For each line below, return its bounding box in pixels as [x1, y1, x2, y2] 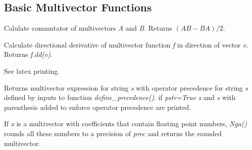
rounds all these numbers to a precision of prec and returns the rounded [4, 128, 222, 138]
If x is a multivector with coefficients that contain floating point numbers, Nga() [4, 118, 247, 129]
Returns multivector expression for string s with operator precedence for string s [4, 82, 248, 93]
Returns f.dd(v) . [4, 49, 52, 59]
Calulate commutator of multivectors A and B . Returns [4, 23, 173, 33]
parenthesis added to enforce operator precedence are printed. [4, 101, 191, 112]
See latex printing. [4, 65, 60, 76]
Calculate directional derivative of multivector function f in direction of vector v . [4, 39, 248, 50]
